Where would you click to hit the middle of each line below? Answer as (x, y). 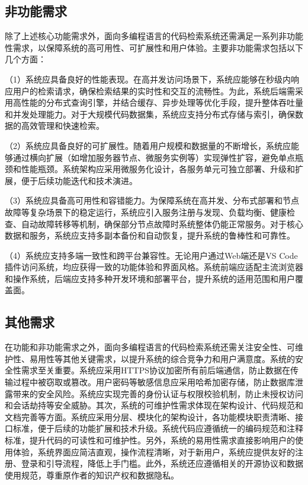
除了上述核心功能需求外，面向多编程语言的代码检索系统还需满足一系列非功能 (154, 36)
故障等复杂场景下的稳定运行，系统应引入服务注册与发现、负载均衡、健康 (146, 212)
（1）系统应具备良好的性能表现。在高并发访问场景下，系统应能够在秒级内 (148, 79)
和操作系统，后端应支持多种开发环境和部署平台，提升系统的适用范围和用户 (150, 278)
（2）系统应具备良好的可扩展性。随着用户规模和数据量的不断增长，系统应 (148, 145)
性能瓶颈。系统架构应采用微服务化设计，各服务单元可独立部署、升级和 (158, 169)
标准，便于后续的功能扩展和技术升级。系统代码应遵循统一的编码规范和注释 (158, 428)
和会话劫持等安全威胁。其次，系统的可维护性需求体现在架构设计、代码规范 (150, 405)
